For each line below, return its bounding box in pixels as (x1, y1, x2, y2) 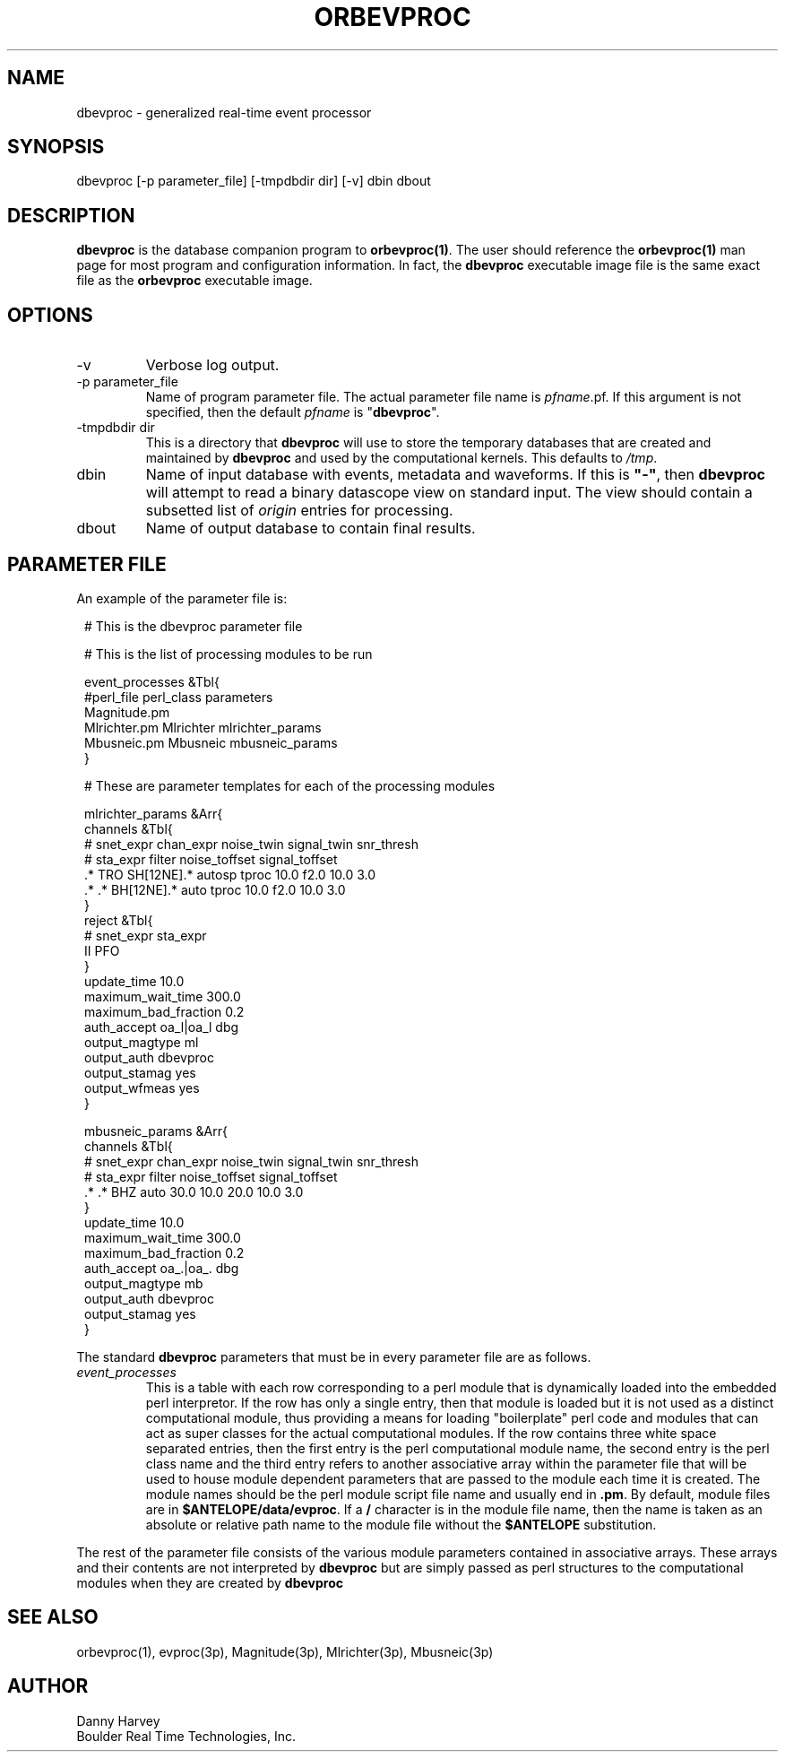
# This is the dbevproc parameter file (84, 618, 303, 634)
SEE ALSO (7, 1606, 99, 1629)
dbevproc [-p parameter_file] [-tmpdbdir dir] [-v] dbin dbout (76, 173, 431, 189)
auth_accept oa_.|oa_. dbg (84, 1260, 239, 1276)
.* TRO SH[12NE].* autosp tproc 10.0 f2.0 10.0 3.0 (84, 866, 376, 882)
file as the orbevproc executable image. (76, 273, 313, 289)
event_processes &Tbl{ (84, 673, 220, 689)
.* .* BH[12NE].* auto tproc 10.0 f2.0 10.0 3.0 (84, 881, 346, 897)
